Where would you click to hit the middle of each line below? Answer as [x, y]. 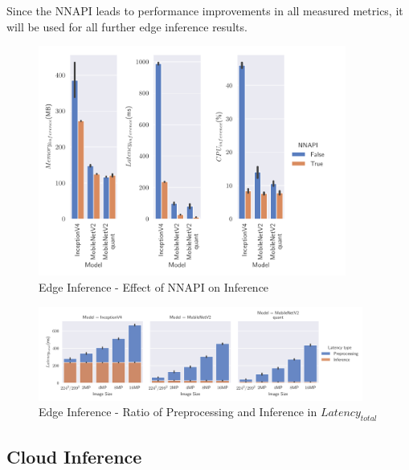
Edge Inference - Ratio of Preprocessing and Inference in [178, 412]
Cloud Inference [74, 456]
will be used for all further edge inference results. [127, 26]
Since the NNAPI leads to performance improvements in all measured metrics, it [205, 10]
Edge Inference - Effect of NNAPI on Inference [154, 286]
